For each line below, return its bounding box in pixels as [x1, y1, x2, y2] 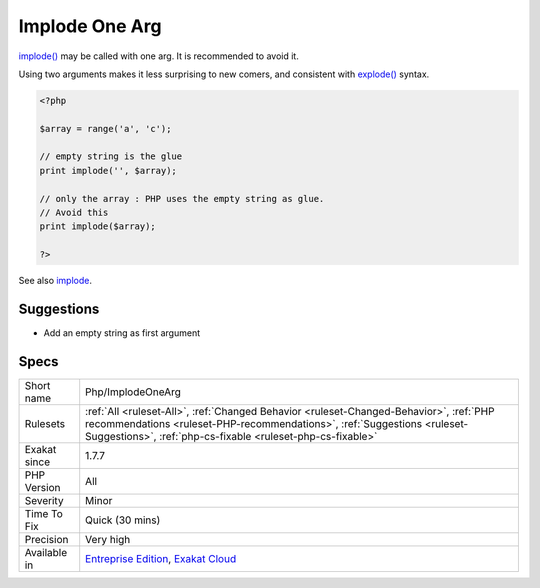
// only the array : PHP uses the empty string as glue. [39, 193, 325, 204]
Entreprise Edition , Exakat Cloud [85, 552, 237, 566]
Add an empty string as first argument [43, 327, 201, 339]
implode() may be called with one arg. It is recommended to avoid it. [18, 50, 299, 62]
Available [24, 546, 68, 560]
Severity [24, 494, 64, 508]
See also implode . [18, 275, 93, 287]
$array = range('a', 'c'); [39, 123, 172, 134]
